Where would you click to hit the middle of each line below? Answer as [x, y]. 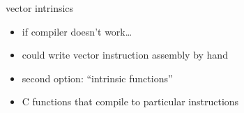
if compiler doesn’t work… [77, 31]
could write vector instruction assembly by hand [125, 55]
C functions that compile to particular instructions [130, 101]
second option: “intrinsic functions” [97, 78]
